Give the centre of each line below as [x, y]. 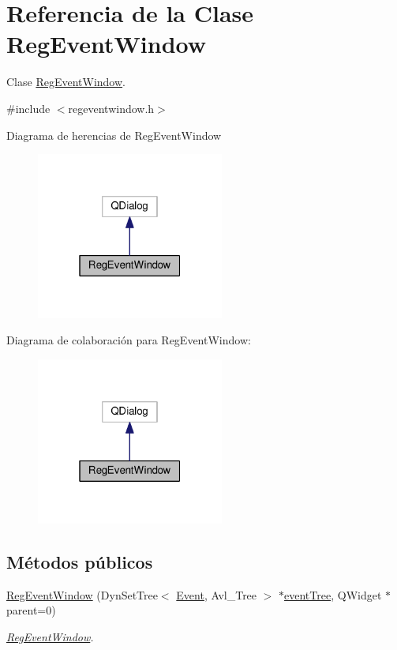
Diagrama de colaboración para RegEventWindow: [129, 340]
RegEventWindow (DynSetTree [82, 594]
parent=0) [31, 610]
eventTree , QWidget [333, 594]
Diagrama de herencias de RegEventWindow [114, 135]
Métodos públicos [80, 561]
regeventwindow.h [111, 108]
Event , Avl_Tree [217, 594]
